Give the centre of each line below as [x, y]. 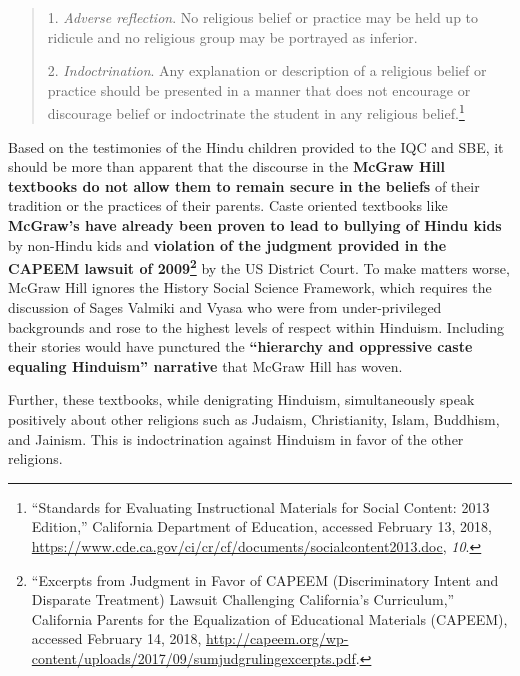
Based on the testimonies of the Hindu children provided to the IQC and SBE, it [256, 146]
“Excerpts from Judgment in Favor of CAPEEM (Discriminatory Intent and [265, 579]
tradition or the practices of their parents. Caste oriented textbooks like [228, 205]
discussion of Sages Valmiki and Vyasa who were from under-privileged [225, 307]
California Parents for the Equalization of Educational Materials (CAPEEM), [269, 618]
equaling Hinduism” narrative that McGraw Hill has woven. [205, 365]
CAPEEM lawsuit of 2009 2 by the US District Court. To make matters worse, [259, 266]
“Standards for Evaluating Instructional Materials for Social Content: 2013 [260, 506]
